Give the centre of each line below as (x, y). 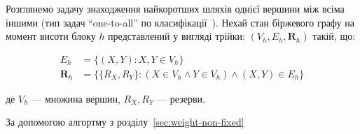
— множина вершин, (76, 98)
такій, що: (334, 36)
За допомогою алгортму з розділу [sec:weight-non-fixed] (125, 122)
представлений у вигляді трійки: (176, 36)
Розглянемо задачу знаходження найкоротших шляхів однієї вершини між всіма (175, 8)
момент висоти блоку (51, 36)
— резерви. (181, 98)
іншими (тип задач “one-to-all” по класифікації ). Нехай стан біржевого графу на (180, 22)
